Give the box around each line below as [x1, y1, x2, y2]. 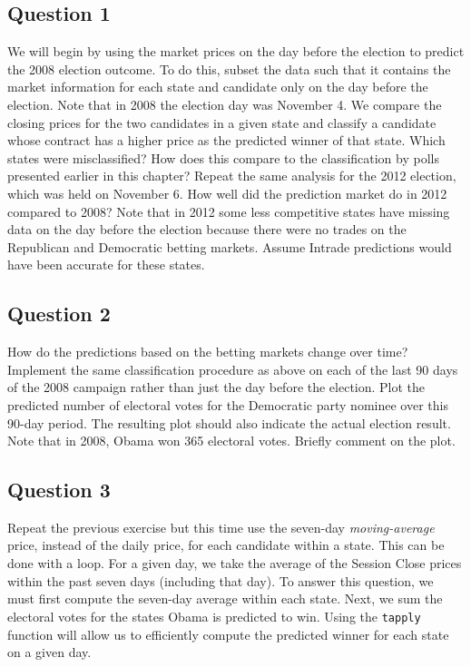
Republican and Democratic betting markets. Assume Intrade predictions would [7, 237, 452, 256]
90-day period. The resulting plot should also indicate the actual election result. [7, 413, 451, 432]
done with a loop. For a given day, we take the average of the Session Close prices [7, 554, 462, 573]
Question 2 [7, 299, 111, 328]
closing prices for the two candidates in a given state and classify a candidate [7, 113, 437, 132]
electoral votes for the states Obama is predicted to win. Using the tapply [7, 606, 421, 625]
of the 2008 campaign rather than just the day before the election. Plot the [7, 378, 426, 397]
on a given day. [7, 642, 92, 662]
